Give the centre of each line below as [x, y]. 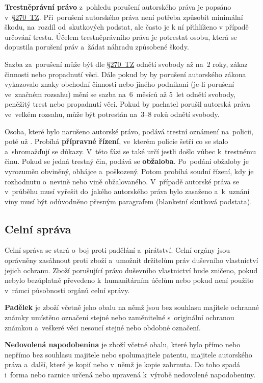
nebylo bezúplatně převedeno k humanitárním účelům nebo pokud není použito [129, 280]
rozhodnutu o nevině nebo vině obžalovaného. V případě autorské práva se [122, 181]
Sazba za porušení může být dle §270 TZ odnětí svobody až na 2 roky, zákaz [126, 64]
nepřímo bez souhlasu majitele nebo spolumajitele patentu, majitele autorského [128, 354]
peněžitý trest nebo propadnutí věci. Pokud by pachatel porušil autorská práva [128, 104]
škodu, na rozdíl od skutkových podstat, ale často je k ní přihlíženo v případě [127, 27]
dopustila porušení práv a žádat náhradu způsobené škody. [97, 47]
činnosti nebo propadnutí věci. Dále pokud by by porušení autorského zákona [125, 74]
